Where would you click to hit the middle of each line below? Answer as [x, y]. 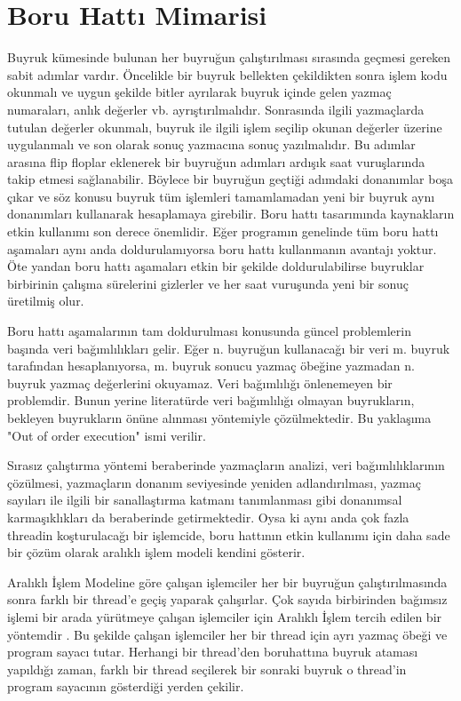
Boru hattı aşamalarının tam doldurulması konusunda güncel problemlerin [209, 331]
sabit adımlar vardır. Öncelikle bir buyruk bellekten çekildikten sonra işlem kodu [227, 74]
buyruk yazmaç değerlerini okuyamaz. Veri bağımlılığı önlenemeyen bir [200, 382]
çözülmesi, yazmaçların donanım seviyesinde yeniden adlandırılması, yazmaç [214, 482]
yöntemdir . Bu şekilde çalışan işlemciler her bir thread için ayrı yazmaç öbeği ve [227, 634]
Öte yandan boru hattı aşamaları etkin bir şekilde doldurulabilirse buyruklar [216, 266]
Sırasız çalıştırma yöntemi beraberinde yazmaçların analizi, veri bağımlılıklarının [226, 465]
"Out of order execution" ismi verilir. [107, 435]
